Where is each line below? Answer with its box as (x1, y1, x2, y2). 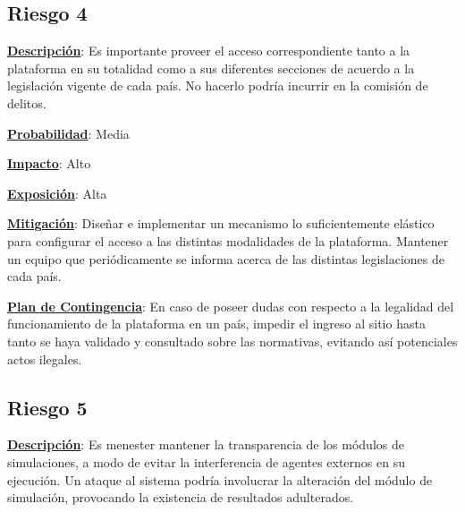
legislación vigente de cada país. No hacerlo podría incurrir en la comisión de (7, 76, 428, 95)
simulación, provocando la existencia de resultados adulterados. (7, 488, 354, 507)
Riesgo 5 (7, 393, 88, 421)
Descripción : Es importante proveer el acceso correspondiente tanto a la (7, 41, 410, 60)
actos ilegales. (7, 349, 82, 368)
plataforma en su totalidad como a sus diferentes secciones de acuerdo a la (7, 58, 415, 77)
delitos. (7, 93, 46, 112)
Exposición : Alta (7, 183, 107, 202)
